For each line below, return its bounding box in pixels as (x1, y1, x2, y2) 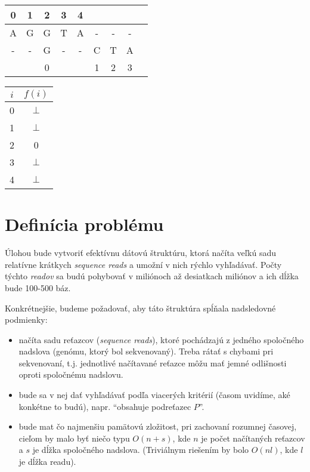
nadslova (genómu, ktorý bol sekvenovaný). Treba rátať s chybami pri (18, 345, 274, 357)
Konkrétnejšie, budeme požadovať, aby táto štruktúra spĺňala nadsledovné (5, 301, 276, 314)
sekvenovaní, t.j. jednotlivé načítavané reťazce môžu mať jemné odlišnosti (18, 356, 287, 369)
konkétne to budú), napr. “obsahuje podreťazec (18, 400, 191, 412)
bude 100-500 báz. (5, 281, 71, 294)
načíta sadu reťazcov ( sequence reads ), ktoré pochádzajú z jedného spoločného (18, 333, 304, 345)
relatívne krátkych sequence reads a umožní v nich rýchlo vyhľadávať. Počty (5, 258, 282, 270)
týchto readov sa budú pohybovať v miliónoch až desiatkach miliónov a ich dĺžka (5, 270, 299, 282)
